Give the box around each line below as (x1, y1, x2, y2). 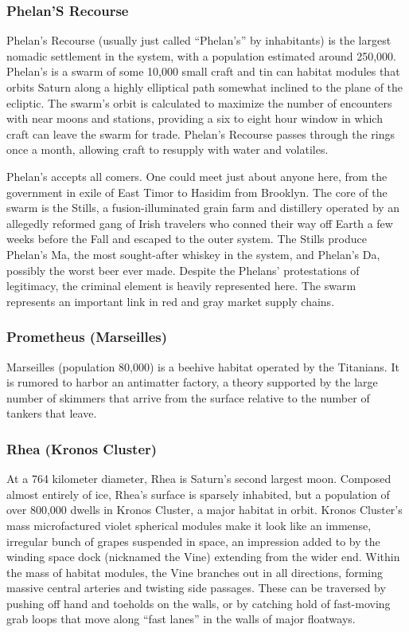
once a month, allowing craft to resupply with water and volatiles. (6, 141, 329, 158)
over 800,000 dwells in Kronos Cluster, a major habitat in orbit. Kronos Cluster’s (6, 501, 403, 518)
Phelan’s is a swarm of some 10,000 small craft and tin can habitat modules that (6, 63, 400, 80)
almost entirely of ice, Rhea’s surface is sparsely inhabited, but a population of (6, 485, 390, 502)
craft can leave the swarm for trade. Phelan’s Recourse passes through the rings (6, 125, 395, 142)
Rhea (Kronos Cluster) (6, 438, 158, 458)
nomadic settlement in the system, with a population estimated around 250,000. (6, 47, 396, 64)
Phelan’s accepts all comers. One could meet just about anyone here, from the (6, 167, 388, 184)
